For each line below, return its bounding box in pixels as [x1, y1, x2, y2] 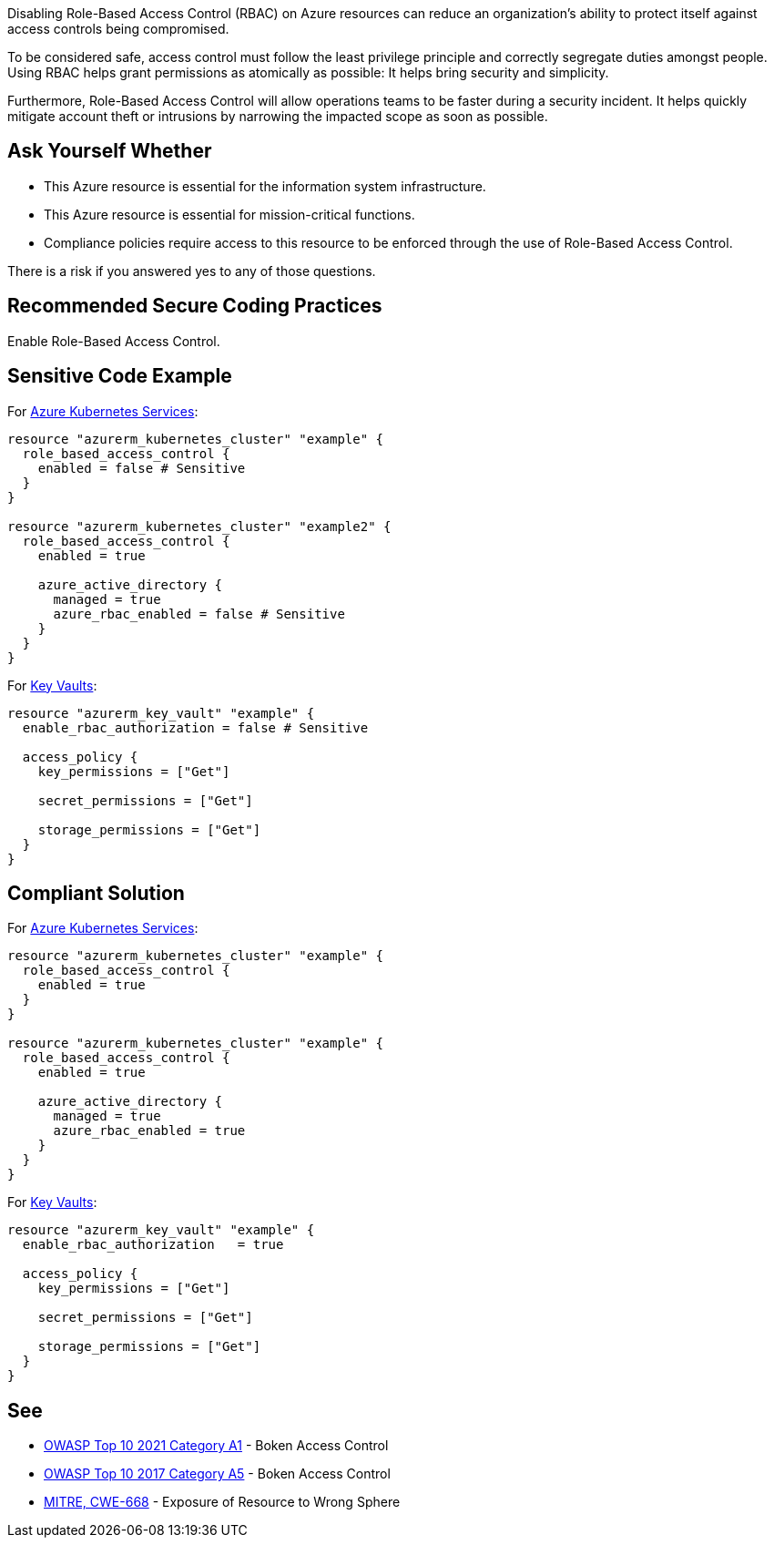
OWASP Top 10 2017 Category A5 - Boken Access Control [44, 1466, 391, 1482]
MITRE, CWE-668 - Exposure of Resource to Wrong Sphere [44, 1494, 401, 1510]
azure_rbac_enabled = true [53, 1123, 246, 1139]
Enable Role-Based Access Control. [7, 333, 220, 349]
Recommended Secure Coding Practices [7, 294, 382, 318]
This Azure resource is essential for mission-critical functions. [44, 206, 415, 222]
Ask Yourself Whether [7, 139, 212, 163]
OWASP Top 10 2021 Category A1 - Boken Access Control [44, 1438, 389, 1454]
